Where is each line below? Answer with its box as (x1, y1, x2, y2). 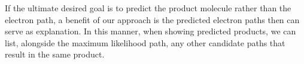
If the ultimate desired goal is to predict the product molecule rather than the (5, 2, 291, 14)
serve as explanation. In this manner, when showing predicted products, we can (5, 25, 296, 37)
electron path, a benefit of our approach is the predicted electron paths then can (5, 13, 300, 25)
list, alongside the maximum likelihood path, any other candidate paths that (5, 36, 285, 49)
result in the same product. (5, 48, 105, 60)
